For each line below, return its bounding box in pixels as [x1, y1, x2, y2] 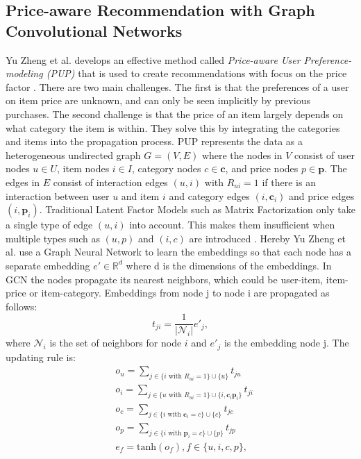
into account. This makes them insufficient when [129, 217, 335, 232]
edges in [6, 174, 40, 189]
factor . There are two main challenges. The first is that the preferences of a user [6, 79, 349, 94]
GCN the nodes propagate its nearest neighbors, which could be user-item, [6, 272, 324, 286]
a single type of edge [6, 217, 93, 232]
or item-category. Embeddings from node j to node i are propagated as [29, 285, 330, 300]
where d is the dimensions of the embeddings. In [126, 258, 332, 272]
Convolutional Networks [6, 19, 183, 41]
